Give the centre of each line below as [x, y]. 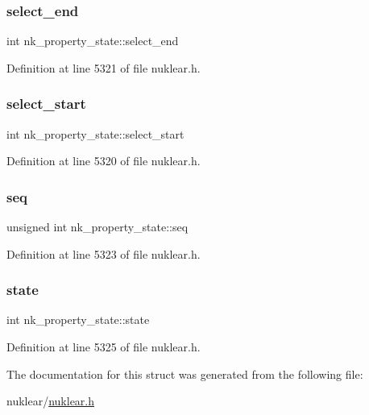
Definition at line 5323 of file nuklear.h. [104, 253]
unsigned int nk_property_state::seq [97, 227]
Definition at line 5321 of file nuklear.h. [104, 67]
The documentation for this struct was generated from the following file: [185, 373]
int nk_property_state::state [78, 320]
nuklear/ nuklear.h [51, 401]
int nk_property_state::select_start [95, 133]
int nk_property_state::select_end [93, 41]
